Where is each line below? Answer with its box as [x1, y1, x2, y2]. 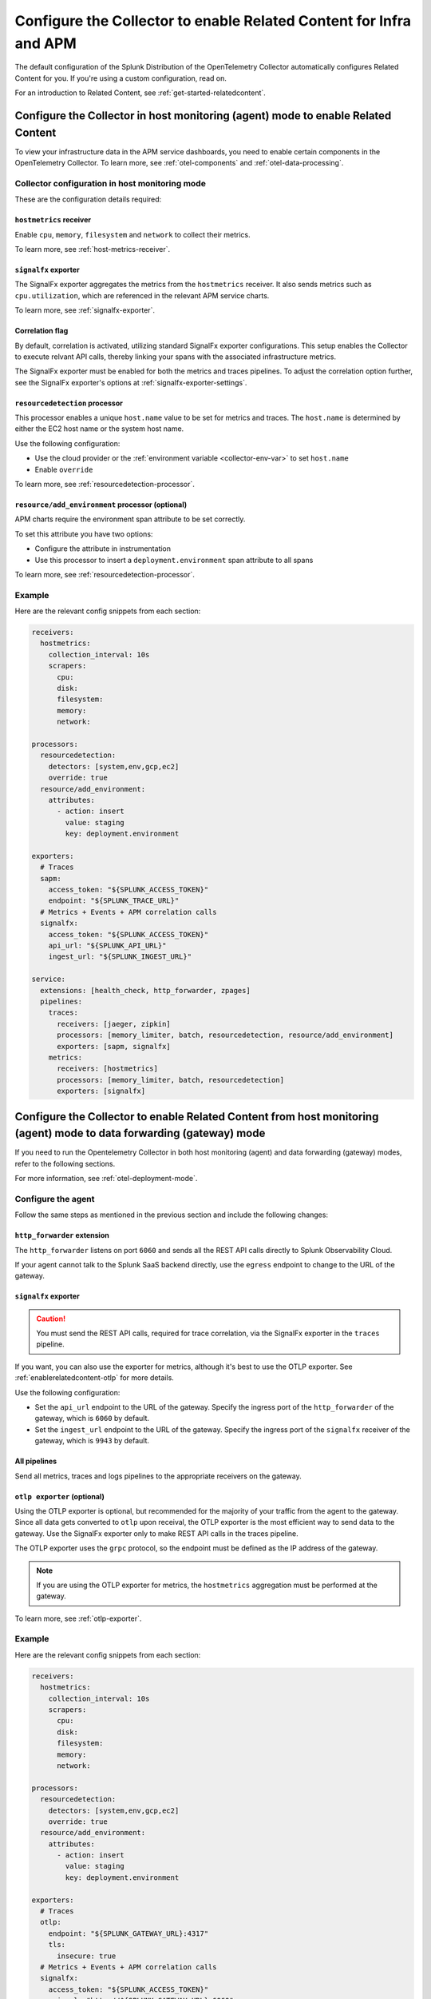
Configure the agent [14, 1193, 95, 1204]
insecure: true [57, 1951, 117, 1961]
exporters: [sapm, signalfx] [57, 1042, 171, 1051]
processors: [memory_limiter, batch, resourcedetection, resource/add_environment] [57, 1031, 394, 1039]
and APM [14, 34, 77, 52]
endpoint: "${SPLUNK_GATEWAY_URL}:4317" [48, 1929, 209, 1938]
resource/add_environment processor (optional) [14, 500, 188, 509]
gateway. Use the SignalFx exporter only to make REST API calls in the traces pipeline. [14, 1528, 299, 1538]
